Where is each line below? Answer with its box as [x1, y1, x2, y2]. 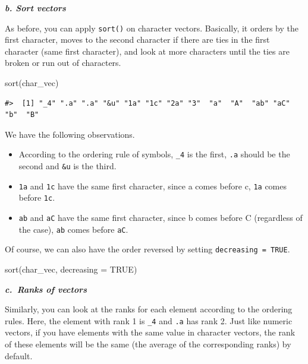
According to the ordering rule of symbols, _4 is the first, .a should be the [18, 148, 290, 160]
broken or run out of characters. [5, 56, 121, 69]
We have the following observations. [5, 128, 135, 140]
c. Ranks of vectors [5, 283, 87, 295]
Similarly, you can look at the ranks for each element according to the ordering [5, 303, 293, 315]
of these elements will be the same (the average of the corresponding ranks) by [5, 338, 291, 350]
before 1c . [18, 191, 55, 204]
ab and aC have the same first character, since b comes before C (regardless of [18, 211, 303, 224]
